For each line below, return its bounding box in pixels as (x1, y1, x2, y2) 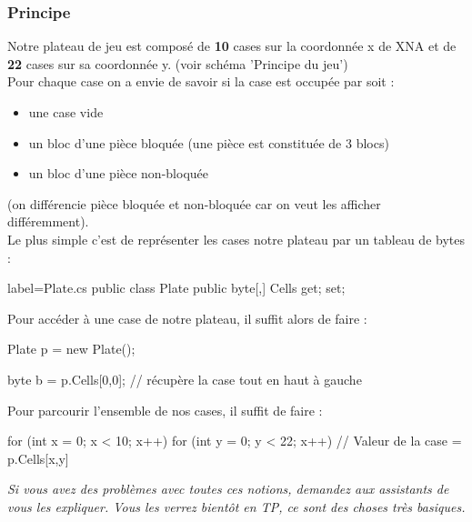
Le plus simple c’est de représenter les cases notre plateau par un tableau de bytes (7, 229, 465, 248)
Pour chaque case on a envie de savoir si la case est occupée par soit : (7, 72, 395, 91)
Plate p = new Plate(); (7, 339, 136, 358)
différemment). (7, 212, 89, 231)
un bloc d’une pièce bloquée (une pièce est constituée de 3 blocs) (28, 133, 389, 152)
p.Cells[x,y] (7, 448, 69, 467)
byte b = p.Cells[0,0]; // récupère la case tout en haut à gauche (7, 369, 362, 388)
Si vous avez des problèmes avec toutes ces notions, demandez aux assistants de (7, 479, 449, 498)
